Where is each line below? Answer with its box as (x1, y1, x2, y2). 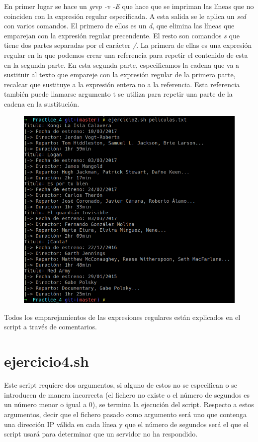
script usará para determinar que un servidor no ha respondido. (4, 429, 198, 439)
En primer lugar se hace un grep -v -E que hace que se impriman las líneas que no (4, 1, 254, 11)
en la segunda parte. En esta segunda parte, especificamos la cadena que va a (4, 59, 240, 70)
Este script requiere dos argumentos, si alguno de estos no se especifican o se (4, 380, 237, 390)
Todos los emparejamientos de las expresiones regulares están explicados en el (4, 311, 241, 322)
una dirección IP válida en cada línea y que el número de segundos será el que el (4, 419, 249, 429)
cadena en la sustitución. (4, 98, 80, 109)
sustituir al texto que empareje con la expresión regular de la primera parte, (4, 69, 236, 80)
